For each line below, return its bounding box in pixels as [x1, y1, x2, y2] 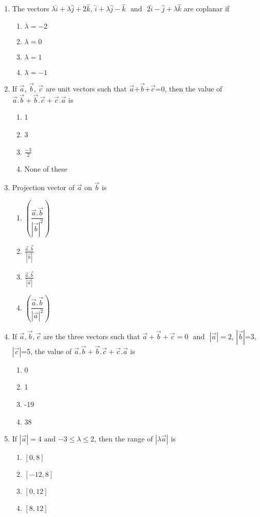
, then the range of [94, 433, 153, 444]
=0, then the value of [155, 83, 222, 94]
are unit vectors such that [45, 83, 127, 94]
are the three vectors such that [43, 330, 140, 341]
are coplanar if [183, 3, 230, 14]
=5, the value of [21, 345, 72, 356]
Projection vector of [12, 182, 75, 193]
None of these [24, 163, 67, 174]
